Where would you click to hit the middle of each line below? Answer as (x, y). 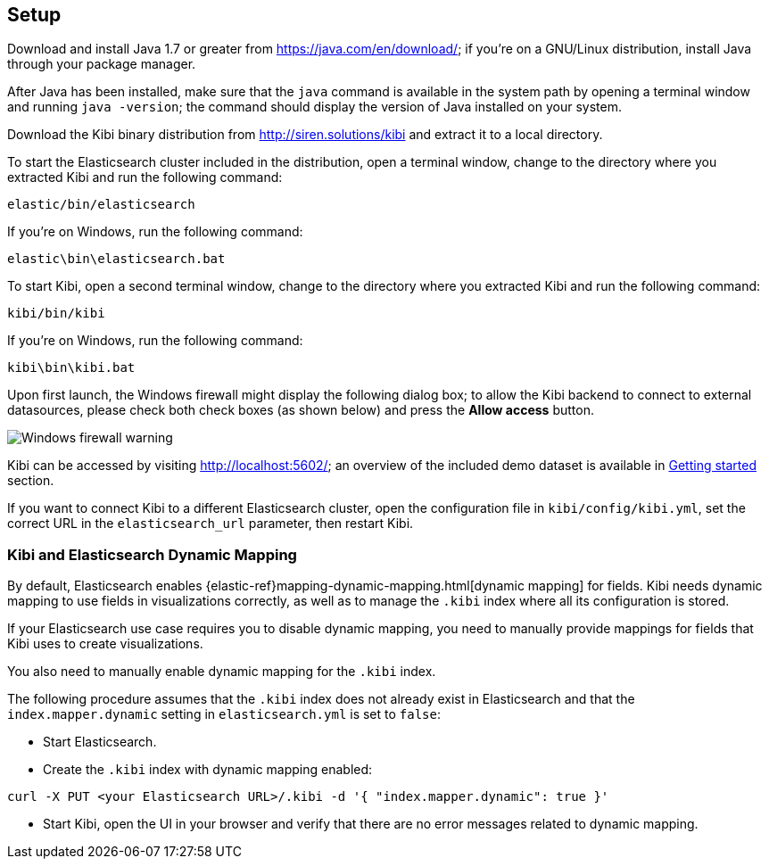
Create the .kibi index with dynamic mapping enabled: (208, 770)
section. (31, 481)
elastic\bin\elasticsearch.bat (116, 259)
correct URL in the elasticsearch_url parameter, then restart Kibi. (211, 524)
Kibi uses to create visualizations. (105, 644)
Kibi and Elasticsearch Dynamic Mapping (152, 554)
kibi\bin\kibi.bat (71, 368)
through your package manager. (102, 64)
